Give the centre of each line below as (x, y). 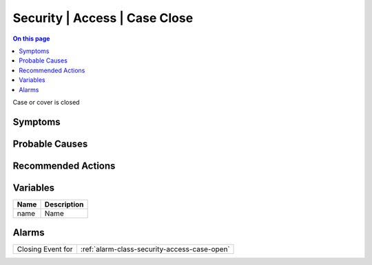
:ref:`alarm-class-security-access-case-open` (155, 249)
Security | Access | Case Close (103, 18)
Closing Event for (45, 249)
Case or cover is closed (46, 102)
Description (64, 204)
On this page (31, 39)
